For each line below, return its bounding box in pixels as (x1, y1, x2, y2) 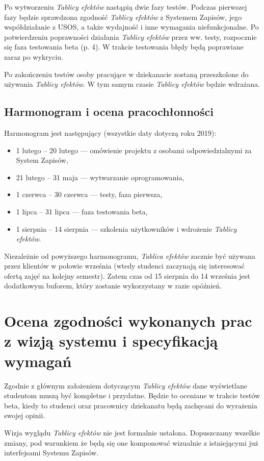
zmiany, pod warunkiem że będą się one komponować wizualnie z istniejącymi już (4, 437, 258, 448)
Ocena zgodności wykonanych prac (4, 310, 252, 331)
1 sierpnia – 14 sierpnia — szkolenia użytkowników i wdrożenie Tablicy (16, 223, 237, 234)
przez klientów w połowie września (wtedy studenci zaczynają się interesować (4, 260, 245, 271)
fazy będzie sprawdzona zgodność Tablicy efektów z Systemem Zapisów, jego (4, 11, 242, 22)
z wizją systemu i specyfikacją (4, 330, 218, 351)
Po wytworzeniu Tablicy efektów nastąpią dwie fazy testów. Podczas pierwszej (4, 2, 247, 12)
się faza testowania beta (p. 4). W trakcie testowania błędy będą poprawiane (4, 41, 244, 52)
